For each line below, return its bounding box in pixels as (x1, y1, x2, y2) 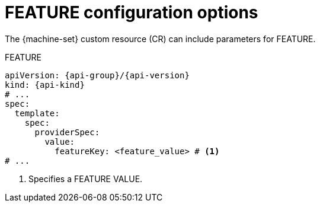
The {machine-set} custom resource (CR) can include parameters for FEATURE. (5, 33, 316, 44)
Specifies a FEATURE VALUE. (28, 173, 143, 184)
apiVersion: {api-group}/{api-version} (5, 70, 190, 80)
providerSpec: (34, 127, 100, 137)
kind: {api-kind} (5, 79, 85, 90)
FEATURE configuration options (5, 2, 258, 23)
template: (14, 108, 60, 118)
